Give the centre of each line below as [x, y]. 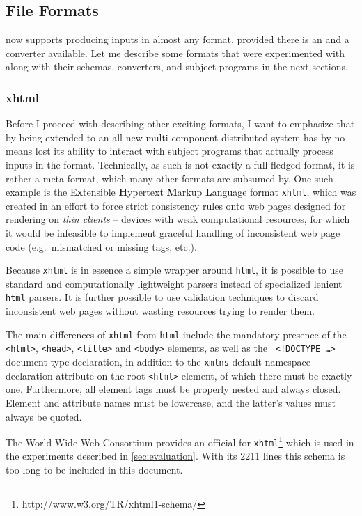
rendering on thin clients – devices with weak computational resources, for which [178, 219]
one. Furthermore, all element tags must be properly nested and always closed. [173, 389]
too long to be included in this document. [94, 470]
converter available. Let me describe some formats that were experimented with [175, 53]
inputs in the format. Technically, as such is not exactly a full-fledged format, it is [180, 164]
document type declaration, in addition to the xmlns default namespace [158, 362]
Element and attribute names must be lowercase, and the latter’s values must [171, 402]
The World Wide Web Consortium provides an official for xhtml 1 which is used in [180, 441]
